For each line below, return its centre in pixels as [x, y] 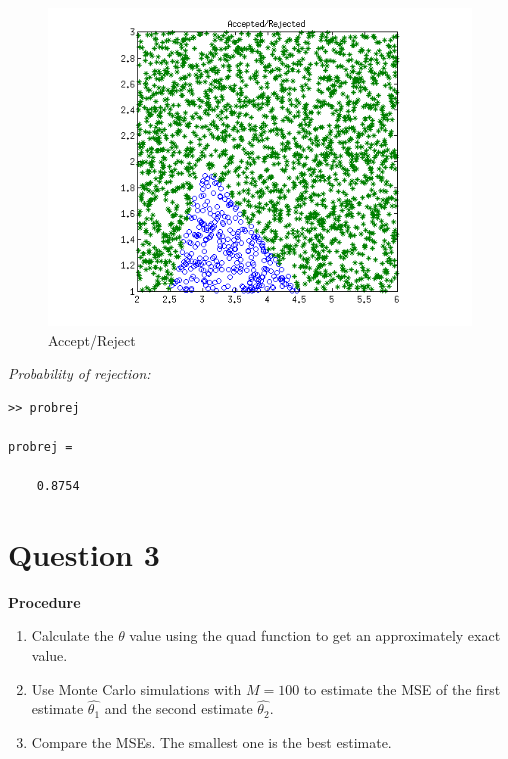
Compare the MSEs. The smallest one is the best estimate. [211, 742]
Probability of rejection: [79, 373]
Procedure [44, 601]
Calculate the [72, 635]
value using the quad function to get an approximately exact [315, 635]
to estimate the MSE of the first [402, 688]
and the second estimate [178, 708]
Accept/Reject [92, 339]
